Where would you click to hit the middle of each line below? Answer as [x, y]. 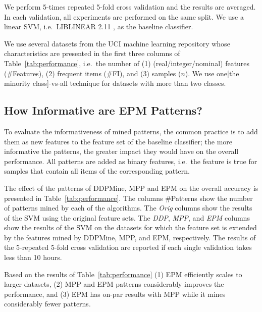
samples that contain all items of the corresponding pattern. [97, 171]
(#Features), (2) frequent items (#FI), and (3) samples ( [93, 73]
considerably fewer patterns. [47, 304]
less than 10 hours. [33, 257]
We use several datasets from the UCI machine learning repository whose [117, 43]
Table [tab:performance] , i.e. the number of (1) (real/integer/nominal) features [127, 63]
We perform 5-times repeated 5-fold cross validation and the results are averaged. [130, 7]
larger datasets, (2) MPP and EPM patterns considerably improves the [114, 284]
